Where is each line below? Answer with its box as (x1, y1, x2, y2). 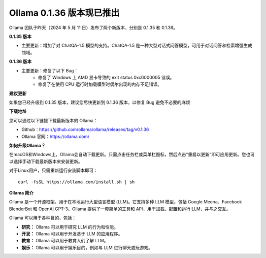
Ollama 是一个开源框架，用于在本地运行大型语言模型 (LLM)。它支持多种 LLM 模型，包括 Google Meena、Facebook (9, 199, 242, 205)
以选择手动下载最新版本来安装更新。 (9, 158, 83, 164)
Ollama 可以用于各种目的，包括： (9, 215, 76, 221)
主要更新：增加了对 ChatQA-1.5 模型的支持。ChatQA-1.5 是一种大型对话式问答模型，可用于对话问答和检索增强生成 (21, 42, 253, 49)
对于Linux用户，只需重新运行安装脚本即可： (9, 167, 98, 173)
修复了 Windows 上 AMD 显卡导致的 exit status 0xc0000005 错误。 (38, 74, 174, 80)
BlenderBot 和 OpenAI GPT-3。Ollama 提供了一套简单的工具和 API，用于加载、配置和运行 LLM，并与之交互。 (9, 206, 231, 212)
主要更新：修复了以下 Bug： (21, 67, 78, 73)
